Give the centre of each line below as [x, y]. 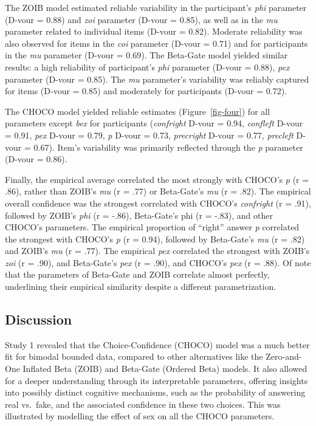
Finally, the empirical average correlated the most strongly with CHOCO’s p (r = [157, 179]
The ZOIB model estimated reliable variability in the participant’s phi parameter [156, 7]
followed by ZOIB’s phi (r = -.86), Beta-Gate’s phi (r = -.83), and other [139, 215]
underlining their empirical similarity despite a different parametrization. [141, 287]
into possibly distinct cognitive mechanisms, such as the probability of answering [155, 392]
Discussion [39, 319]
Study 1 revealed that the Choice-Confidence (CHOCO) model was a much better [157, 344]
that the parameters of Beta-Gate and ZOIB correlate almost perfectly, [137, 274]
